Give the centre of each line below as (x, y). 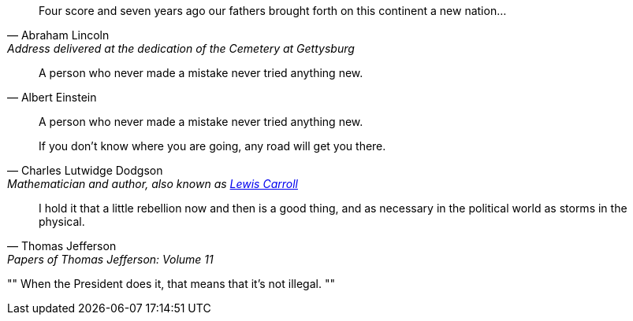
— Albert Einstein (52, 97)
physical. (62, 221)
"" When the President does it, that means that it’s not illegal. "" (171, 284)
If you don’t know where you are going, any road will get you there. (212, 146)
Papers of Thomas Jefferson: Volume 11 (110, 259)
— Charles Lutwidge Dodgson (85, 170)
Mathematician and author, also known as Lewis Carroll (153, 184)
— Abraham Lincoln (58, 35)
